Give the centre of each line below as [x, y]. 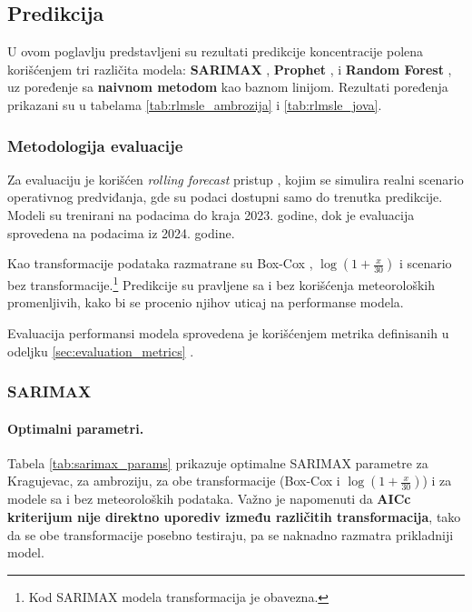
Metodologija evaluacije [95, 145]
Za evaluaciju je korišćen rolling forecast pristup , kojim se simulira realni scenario [236, 179]
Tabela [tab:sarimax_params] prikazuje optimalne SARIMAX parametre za [218, 462]
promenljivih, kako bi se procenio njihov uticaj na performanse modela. [206, 302]
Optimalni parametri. [76, 428]
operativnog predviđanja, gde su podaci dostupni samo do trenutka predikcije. [225, 197]
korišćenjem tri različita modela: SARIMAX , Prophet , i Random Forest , [230, 69]
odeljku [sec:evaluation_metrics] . [101, 351]
